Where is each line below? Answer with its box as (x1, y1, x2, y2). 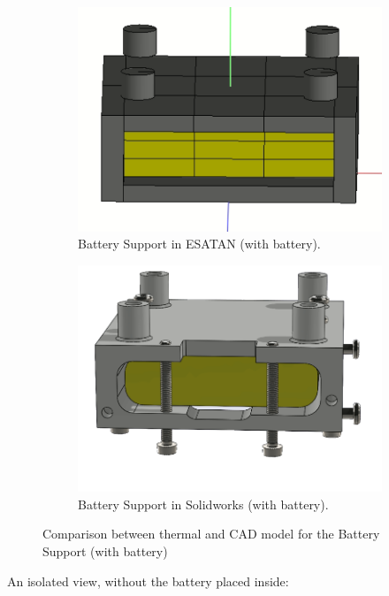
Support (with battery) (42, 541, 168, 560)
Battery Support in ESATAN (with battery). (78, 234, 321, 253)
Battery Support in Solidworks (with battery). (78, 494, 329, 513)
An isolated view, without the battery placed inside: (7, 571, 289, 590)
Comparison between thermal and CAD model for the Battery (42, 524, 380, 543)
